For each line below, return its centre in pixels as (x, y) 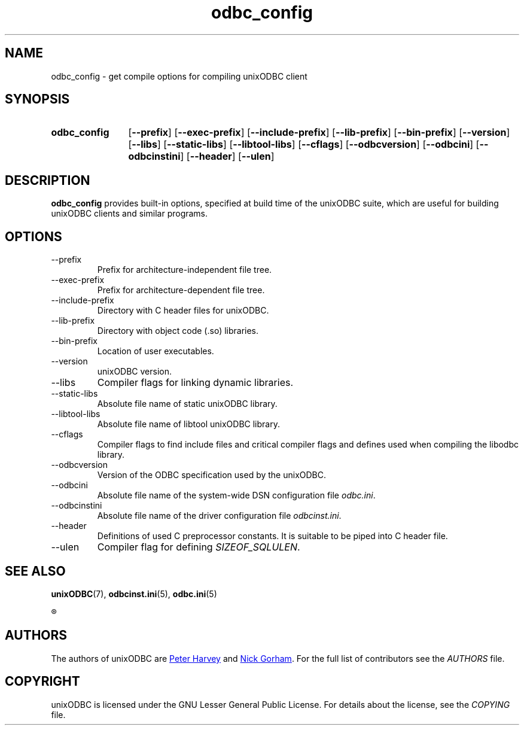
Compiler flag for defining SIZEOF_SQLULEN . (199, 547)
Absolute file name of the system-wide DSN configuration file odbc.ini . (236, 495)
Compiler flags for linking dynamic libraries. (195, 383)
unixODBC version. (135, 372)
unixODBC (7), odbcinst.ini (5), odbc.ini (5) (134, 594)
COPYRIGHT (42, 682)
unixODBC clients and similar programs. (130, 214)
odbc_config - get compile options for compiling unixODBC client (179, 76)
